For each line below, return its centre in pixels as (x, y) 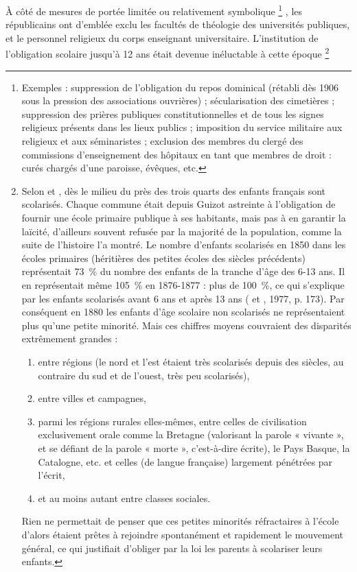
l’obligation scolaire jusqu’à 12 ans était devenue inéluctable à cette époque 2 (168, 53)
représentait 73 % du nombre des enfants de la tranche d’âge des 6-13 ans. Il (183, 271)
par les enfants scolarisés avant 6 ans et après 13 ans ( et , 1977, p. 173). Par (183, 298)
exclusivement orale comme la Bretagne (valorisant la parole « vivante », (191, 434)
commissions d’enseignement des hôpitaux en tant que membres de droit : (177, 154)
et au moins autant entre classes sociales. (124, 498)
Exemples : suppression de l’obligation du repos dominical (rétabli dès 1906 (180, 87)
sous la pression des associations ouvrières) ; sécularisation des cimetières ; (178, 100)
